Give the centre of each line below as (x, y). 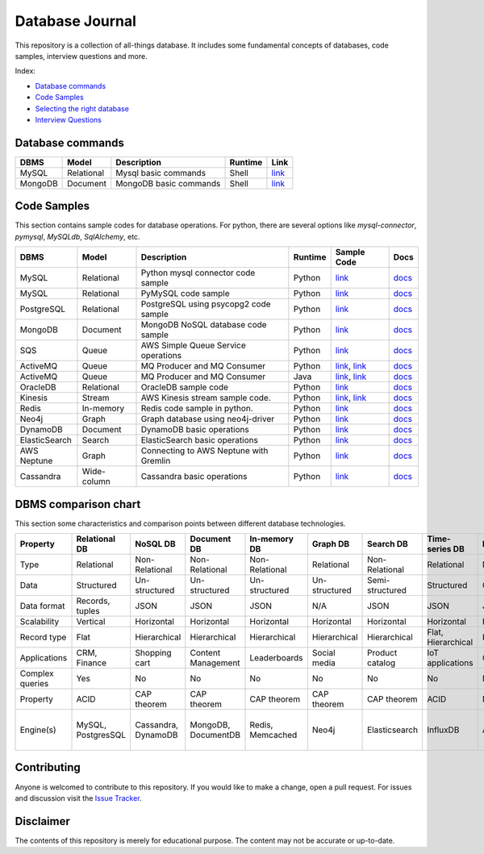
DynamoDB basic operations (195, 430)
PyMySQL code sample (185, 294)
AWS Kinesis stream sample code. (206, 398)
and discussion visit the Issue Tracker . (78, 798)
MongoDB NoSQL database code (204, 325)
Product (382, 653)
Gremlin (156, 461)
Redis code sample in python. (197, 409)
